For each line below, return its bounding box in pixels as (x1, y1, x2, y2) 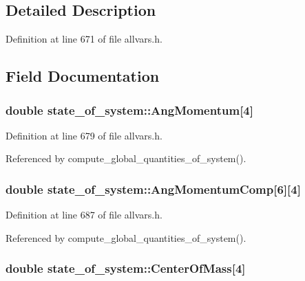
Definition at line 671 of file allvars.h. (6, 32, 162, 46)
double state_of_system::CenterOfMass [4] (6, 260, 246, 277)
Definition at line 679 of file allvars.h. (6, 128, 162, 142)
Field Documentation (6, 65, 160, 87)
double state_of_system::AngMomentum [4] (6, 101, 253, 118)
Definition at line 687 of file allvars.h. (6, 207, 162, 222)
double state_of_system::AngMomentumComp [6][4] (6, 180, 301, 197)
